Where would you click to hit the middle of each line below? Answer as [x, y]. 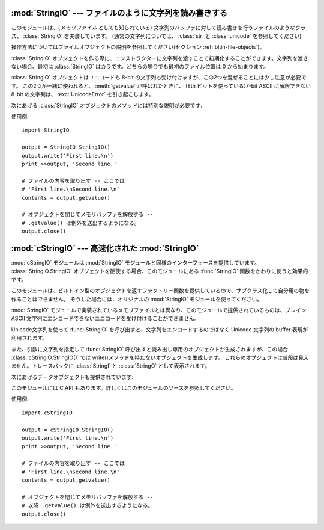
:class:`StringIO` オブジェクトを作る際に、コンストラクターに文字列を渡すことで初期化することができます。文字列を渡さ [160, 58]
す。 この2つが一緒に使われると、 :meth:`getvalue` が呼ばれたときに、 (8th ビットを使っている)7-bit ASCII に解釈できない [161, 86]
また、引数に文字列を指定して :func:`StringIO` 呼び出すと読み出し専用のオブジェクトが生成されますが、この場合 [149, 349]
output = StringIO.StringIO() [66, 147]
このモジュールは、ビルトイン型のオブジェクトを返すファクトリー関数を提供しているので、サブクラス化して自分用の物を [160, 291]
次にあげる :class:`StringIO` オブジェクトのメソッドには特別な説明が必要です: [106, 105]
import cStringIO [47, 413]
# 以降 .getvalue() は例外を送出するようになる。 [88, 506]
